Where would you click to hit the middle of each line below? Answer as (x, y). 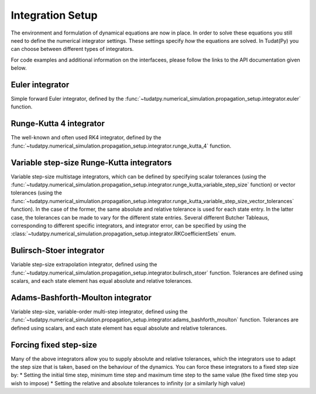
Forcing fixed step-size (54, 345)
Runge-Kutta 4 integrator (58, 124)
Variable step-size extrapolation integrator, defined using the (84, 265)
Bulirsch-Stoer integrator (58, 251)
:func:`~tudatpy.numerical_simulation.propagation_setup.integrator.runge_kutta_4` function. (121, 146)
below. (19, 68)
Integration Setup (54, 15)
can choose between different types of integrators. (72, 49)
